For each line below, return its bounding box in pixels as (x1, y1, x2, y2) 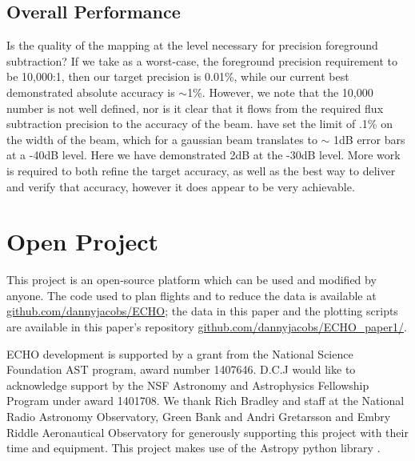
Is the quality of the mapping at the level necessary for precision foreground (6, 37, 378, 54)
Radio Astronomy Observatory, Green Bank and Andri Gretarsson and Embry (6, 408, 391, 425)
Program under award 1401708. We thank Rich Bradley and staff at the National (6, 392, 405, 409)
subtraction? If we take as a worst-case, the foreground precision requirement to (6, 52, 398, 69)
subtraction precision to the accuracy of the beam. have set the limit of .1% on (6, 115, 393, 132)
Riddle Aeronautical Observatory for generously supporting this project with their (6, 423, 409, 440)
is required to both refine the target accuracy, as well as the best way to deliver (6, 162, 396, 178)
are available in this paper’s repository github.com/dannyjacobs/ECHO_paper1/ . (6, 319, 407, 335)
